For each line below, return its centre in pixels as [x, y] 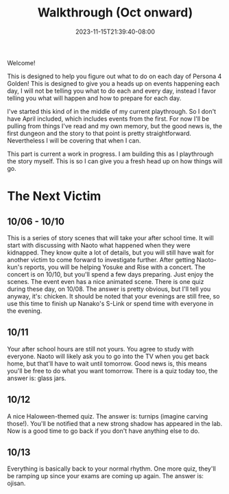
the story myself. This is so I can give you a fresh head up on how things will [115, 161]
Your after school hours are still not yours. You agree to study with [100, 349]
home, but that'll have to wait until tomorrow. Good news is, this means [107, 363]
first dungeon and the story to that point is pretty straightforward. [99, 133]
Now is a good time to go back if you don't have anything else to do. [104, 431]
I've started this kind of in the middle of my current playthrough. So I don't [112, 111]
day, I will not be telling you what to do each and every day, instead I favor [112, 91]
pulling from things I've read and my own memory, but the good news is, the [115, 126]
